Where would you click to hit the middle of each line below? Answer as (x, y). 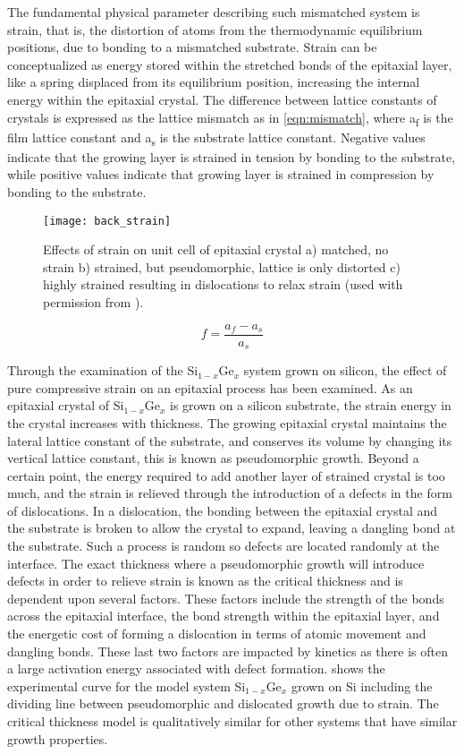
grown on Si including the (362, 685)
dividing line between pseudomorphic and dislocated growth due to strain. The (223, 703)
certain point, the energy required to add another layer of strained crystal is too (226, 475)
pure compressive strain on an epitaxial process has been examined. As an (210, 387)
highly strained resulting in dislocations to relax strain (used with (223, 284)
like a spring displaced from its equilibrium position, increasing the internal (214, 82)
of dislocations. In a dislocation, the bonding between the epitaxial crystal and (223, 510)
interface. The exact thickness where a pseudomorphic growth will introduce (216, 563)
